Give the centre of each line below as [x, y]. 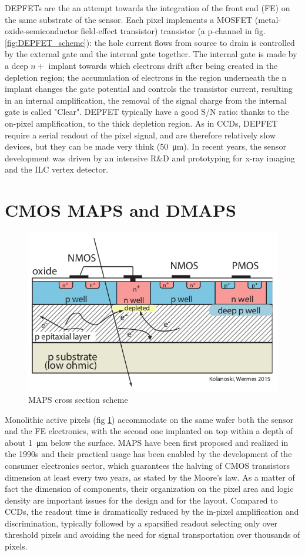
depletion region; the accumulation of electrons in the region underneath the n [146, 77]
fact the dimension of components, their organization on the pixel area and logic [149, 489]
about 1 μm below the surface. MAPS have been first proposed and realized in [147, 442]
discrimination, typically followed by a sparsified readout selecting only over [141, 523]
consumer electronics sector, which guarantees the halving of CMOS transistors [147, 465]
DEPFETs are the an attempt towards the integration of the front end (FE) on [148, 8]
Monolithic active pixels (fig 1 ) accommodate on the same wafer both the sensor [149, 419]
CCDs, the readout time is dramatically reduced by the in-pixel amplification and [152, 512]
